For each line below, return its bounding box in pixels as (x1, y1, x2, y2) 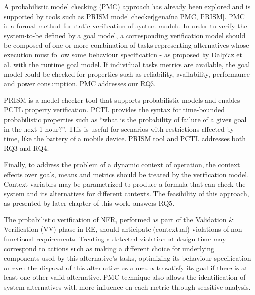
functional (4, 234, 34, 244)
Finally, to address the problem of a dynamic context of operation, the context (4, 159, 240, 169)
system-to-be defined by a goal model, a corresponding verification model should (4, 30, 246, 40)
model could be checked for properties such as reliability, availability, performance (4, 69, 250, 79)
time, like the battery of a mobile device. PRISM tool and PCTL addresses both (4, 133, 246, 143)
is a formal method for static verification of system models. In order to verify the (4, 21, 247, 31)
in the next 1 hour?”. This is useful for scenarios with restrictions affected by (4, 124, 234, 134)
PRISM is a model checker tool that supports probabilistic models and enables (4, 95, 240, 105)
